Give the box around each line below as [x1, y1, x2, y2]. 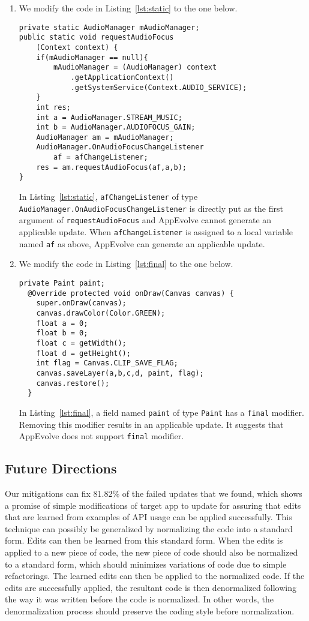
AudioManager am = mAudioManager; [36, 133, 174, 142]
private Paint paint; [19, 278, 105, 287]
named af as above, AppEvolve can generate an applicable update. [19, 237, 265, 250]
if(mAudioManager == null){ [36, 53, 148, 62]
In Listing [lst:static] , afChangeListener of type [19, 190, 198, 203]
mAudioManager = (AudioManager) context [53, 63, 217, 72]
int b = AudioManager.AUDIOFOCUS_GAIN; [36, 123, 196, 132]
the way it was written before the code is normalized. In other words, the [5, 593, 274, 605]
